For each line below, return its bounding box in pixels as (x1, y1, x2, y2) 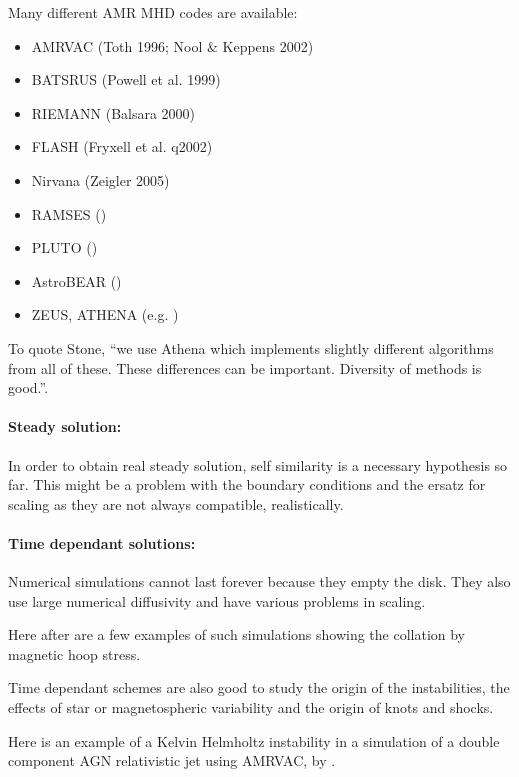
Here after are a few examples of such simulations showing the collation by (8, 624, 466, 645)
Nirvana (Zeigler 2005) (31, 169, 170, 190)
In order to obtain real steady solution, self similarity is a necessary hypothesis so (8, 454, 508, 475)
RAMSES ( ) (31, 203, 107, 224)
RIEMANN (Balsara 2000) (31, 102, 196, 123)
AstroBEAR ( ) (31, 270, 122, 291)
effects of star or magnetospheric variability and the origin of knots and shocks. (8, 697, 494, 718)
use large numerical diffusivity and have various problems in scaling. (8, 590, 426, 611)
